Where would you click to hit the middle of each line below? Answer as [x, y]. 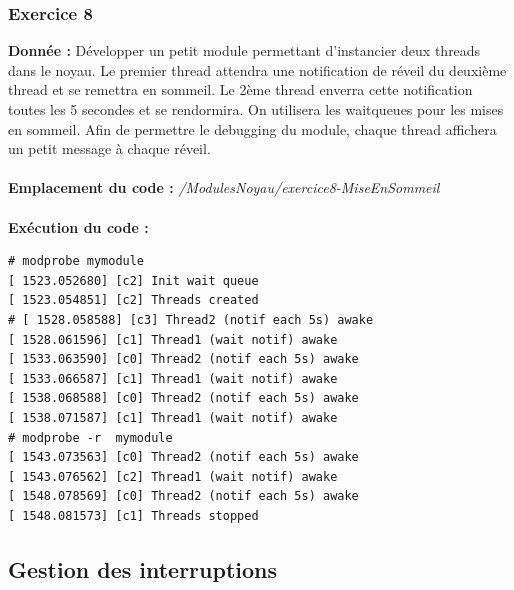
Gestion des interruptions [143, 568]
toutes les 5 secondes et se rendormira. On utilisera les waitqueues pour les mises [256, 109]
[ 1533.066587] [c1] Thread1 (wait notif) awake [173, 378]
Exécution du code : [78, 226]
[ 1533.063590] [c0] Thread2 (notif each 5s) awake [183, 359]
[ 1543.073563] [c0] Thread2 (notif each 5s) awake [183, 457]
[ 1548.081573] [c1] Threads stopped [133, 515]
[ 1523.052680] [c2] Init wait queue [133, 280]
